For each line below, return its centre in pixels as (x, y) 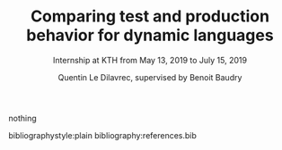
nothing (22, 118)
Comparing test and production (150, 17)
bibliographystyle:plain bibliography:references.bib (102, 135)
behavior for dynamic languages (150, 35)
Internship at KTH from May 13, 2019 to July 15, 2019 (150, 60)
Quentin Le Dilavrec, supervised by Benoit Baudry (150, 77)
